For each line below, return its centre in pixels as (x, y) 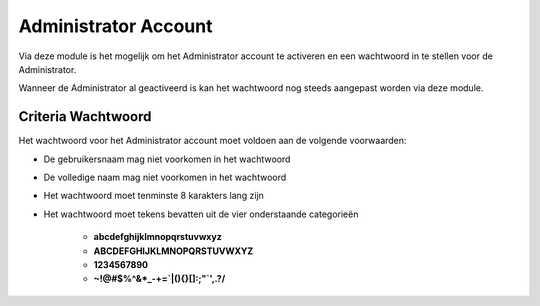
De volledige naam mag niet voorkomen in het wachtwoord (165, 177)
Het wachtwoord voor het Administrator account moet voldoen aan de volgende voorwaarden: (212, 141)
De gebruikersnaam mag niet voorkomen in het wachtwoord (167, 159)
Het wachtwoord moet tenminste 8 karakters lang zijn (154, 196)
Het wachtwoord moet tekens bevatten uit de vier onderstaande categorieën (201, 214)
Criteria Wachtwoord (85, 116)
